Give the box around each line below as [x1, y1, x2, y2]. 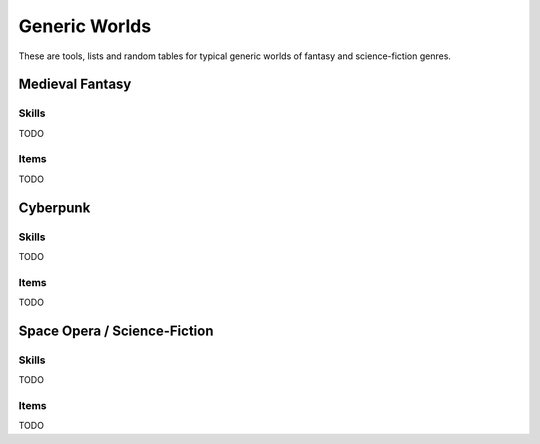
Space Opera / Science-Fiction [18, 322, 214, 339]
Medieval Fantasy [18, 76, 132, 93]
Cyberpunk [18, 199, 91, 216]
